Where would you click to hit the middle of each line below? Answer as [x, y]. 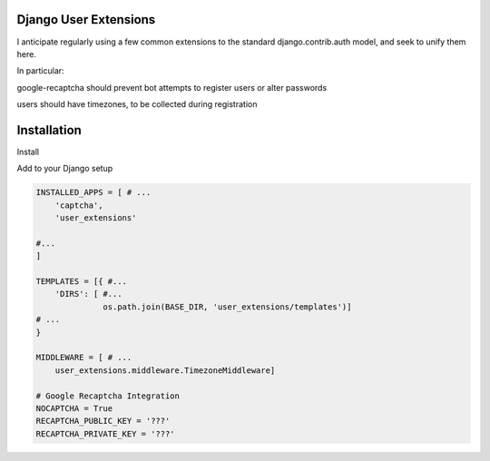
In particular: [40, 71]
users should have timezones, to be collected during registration [137, 104]
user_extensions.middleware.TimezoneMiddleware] [165, 370]
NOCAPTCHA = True [74, 408]
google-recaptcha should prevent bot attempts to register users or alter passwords [172, 87]
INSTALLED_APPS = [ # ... [93, 192]
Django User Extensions [86, 20]
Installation [49, 130]
